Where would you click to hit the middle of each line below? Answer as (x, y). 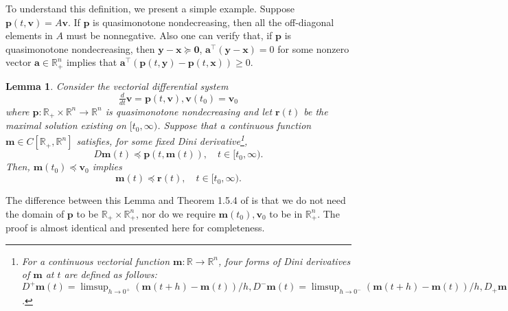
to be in (286, 213)
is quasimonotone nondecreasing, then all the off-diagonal (213, 22)
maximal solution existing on (66, 125)
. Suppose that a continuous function (234, 125)
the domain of (35, 213)
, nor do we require (175, 213)
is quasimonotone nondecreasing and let (189, 111)
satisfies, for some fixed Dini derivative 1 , (162, 140)
